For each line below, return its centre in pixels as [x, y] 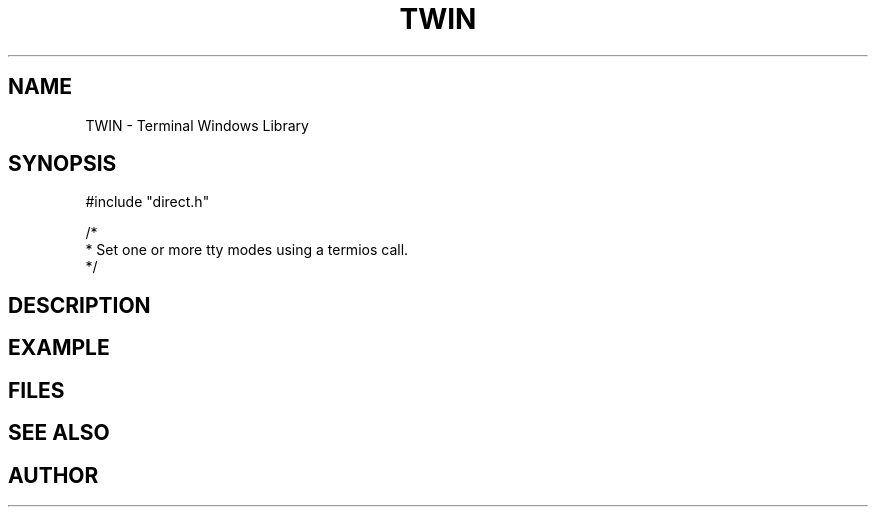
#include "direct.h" [147, 202]
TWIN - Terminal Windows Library [197, 125]
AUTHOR [53, 475]
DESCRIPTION [79, 305]
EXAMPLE [59, 348]
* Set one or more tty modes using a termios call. [247, 250]
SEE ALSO [59, 433]
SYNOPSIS [62, 164]
